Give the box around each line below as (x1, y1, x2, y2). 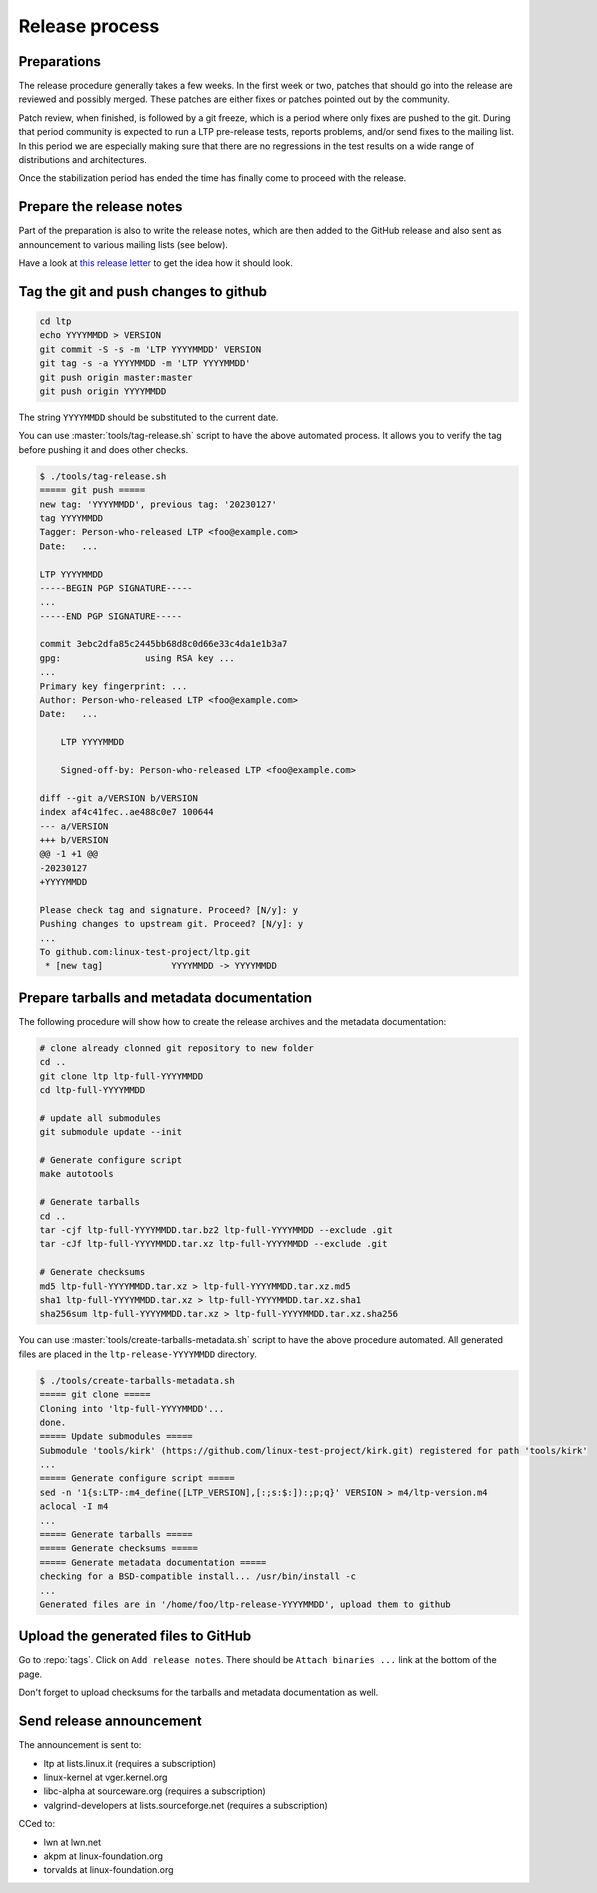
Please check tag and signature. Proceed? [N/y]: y (39, 904, 299, 915)
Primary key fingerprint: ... (39, 680, 188, 692)
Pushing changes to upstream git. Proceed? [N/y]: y (39, 918, 304, 930)
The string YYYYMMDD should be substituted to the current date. (18, 411, 279, 424)
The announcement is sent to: (18, 1739, 142, 1751)
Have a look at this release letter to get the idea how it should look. (18, 257, 294, 269)
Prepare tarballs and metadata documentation (18, 989, 313, 1006)
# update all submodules (39, 1112, 162, 1124)
